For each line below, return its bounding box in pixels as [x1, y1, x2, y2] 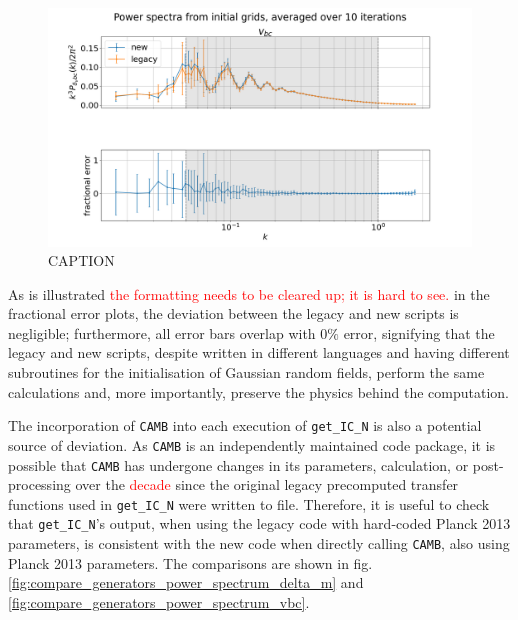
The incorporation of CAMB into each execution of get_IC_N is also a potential [8, 415, 482, 436]
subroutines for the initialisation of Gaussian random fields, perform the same [8, 362, 485, 383]
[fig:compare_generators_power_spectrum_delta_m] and [8, 572, 364, 593]
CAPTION [48, 250, 115, 271]
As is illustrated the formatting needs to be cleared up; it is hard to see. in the [8, 283, 490, 304]
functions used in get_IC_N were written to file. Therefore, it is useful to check [8, 493, 490, 514]
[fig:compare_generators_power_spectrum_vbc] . [8, 591, 310, 612]
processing [8, 474, 71, 495]
